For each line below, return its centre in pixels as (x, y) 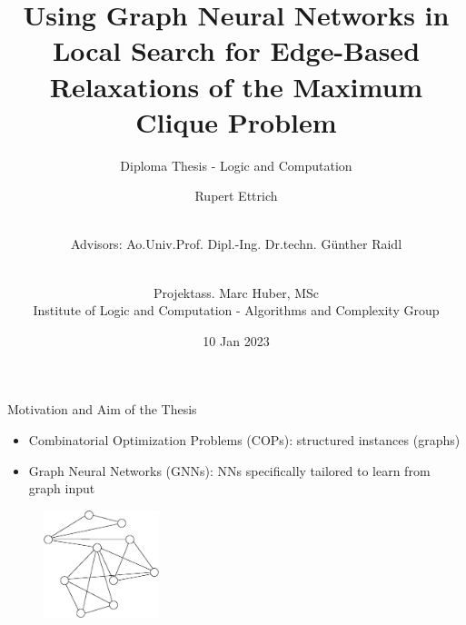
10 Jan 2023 (236, 340)
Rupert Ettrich (236, 196)
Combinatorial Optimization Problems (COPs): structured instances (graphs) (244, 440)
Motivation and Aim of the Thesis (102, 409)
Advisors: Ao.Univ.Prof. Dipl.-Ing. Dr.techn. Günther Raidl (236, 244)
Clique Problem (236, 121)
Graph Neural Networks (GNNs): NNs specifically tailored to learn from (229, 470)
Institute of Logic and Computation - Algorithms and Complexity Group (236, 310)
